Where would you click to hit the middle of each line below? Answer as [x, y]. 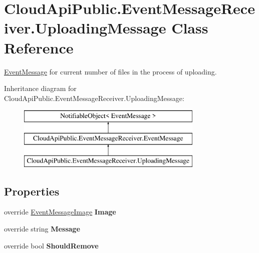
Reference [39, 47]
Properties [32, 191]
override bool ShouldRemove [51, 245]
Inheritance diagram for [40, 88]
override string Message [42, 229]
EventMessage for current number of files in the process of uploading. [110, 71]
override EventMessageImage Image [60, 212]
